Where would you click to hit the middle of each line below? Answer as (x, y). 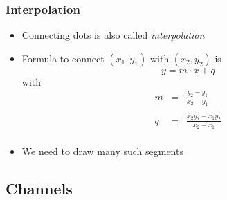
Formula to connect (63, 58)
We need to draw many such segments (102, 151)
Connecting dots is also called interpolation (113, 35)
